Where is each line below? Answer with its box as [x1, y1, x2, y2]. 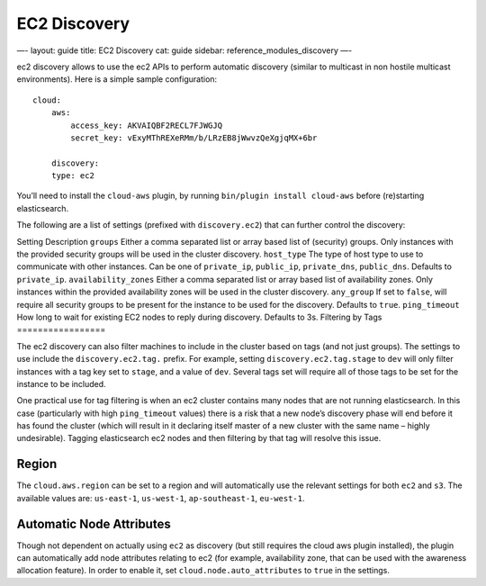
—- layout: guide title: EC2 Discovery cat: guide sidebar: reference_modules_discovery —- [16, 45, 353, 56]
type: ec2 [50, 171, 94, 181]
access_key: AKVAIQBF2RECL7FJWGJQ [70, 120, 223, 131]
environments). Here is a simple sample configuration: [16, 74, 218, 85]
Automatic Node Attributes [16, 516, 171, 531]
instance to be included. [16, 378, 107, 389]
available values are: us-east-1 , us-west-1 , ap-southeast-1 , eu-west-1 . [16, 492, 305, 503]
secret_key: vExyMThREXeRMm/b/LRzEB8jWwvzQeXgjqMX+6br [70, 132, 318, 143]
